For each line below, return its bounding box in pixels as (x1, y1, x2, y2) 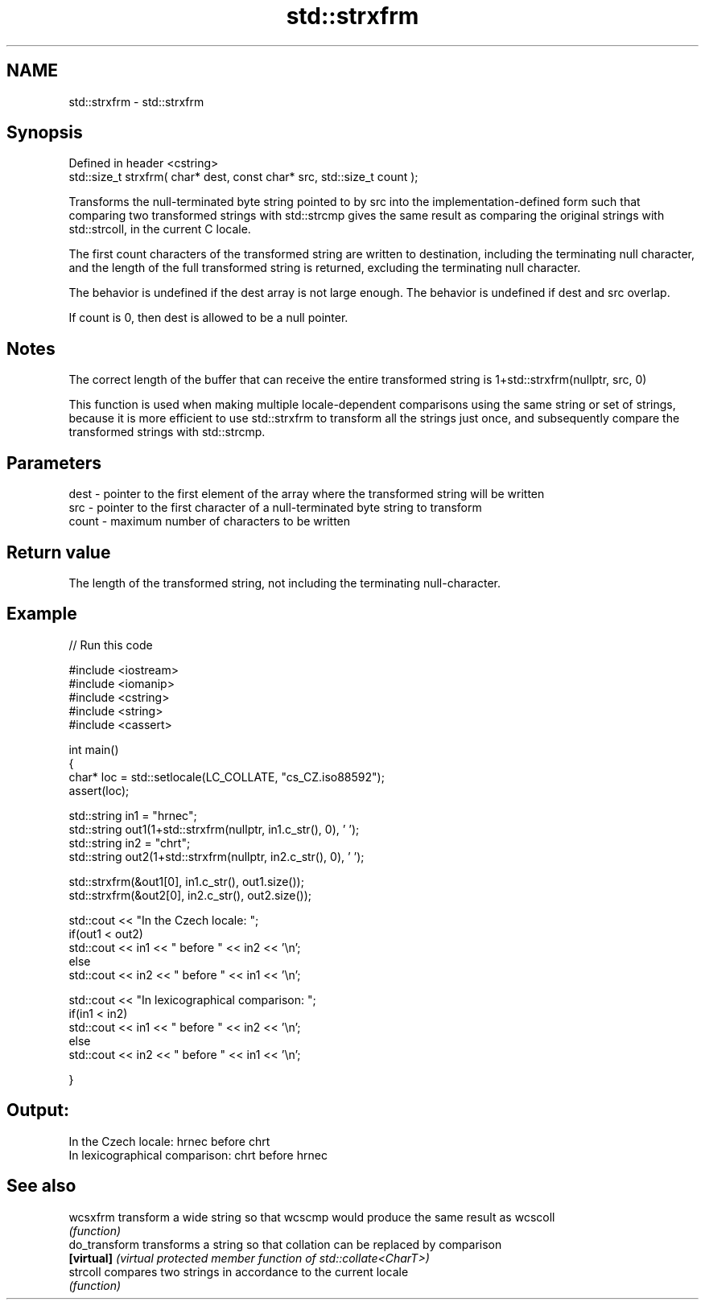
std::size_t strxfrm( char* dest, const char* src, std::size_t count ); (68, 170, 418, 184)
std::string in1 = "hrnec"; (68, 808, 197, 822)
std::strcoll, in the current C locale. (68, 222, 251, 237)
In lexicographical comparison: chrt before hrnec (68, 1147, 328, 1162)
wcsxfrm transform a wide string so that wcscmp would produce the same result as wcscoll (68, 1209, 555, 1224)
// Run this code (68, 637, 153, 652)
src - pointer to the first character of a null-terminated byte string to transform (68, 501, 482, 515)
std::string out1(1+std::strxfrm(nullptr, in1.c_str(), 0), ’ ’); (68, 822, 360, 836)
